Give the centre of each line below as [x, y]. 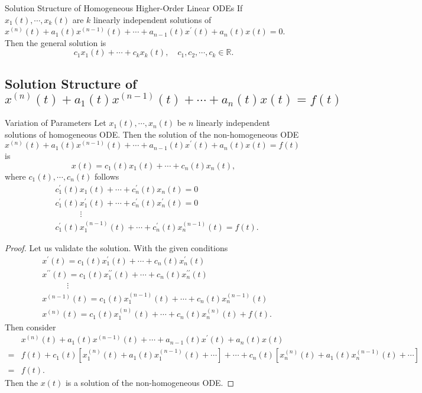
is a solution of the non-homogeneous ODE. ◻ [150, 383]
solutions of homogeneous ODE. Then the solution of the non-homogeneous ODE [152, 134]
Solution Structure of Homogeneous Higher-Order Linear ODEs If [124, 8]
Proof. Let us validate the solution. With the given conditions [116, 248]
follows [107, 176]
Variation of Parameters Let [56, 123]
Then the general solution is [56, 42]
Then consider [30, 327]
